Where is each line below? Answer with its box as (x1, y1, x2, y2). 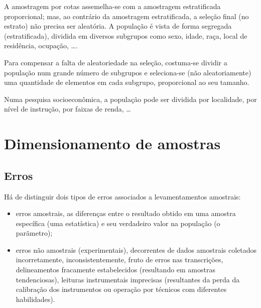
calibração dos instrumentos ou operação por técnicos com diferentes (16, 284, 227, 294)
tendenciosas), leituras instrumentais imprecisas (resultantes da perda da (16, 274, 240, 284)
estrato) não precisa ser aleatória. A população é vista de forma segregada (4, 21, 232, 31)
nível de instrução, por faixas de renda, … (4, 104, 131, 114)
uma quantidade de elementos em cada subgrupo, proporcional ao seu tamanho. (4, 77, 249, 87)
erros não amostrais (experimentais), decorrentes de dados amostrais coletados (16, 244, 257, 255)
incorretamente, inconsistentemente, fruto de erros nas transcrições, (16, 254, 223, 265)
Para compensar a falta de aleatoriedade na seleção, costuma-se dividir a (4, 57, 227, 67)
